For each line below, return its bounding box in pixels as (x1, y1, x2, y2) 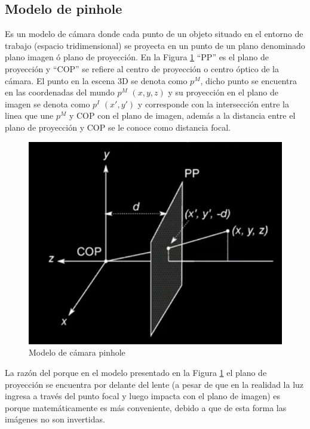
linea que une (5, 109, 54, 122)
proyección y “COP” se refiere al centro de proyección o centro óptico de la (5, 62, 279, 75)
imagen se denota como (5, 97, 90, 110)
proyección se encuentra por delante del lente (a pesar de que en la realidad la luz (5, 378, 304, 390)
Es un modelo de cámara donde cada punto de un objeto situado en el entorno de (5, 27, 303, 40)
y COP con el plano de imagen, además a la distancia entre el (69, 109, 296, 122)
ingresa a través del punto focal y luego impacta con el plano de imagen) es (5, 390, 281, 402)
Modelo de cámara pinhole (29, 346, 125, 359)
